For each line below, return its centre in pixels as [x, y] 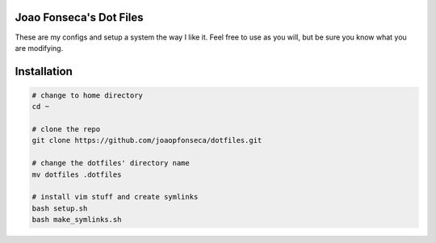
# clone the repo [66, 130]
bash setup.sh [60, 208]
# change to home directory [87, 95]
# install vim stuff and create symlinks [115, 197]
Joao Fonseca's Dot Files [80, 17]
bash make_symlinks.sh [77, 220]
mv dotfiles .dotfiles [77, 174]
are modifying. [39, 48]
